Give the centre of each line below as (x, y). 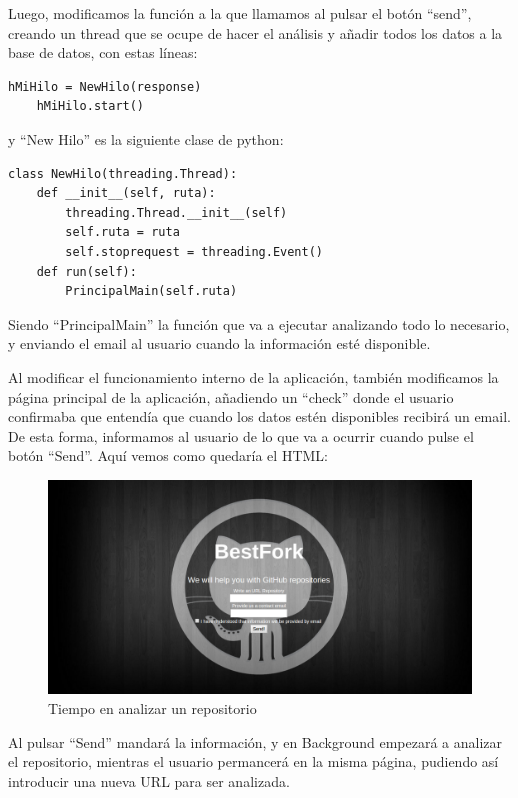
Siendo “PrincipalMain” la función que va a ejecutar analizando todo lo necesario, (259, 323)
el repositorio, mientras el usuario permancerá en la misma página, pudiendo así (253, 761)
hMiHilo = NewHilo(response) (105, 86)
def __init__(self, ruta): (126, 193)
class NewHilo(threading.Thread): (123, 173)
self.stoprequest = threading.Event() (194, 251)
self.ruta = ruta (122, 232)
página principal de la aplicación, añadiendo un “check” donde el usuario (231, 396)
